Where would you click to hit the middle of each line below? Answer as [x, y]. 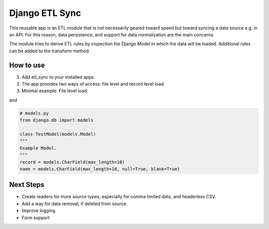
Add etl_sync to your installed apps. [58, 77]
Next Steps [27, 185]
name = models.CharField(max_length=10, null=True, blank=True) [100, 169]
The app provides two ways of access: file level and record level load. [93, 84]
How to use [27, 65]
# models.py [34, 113]
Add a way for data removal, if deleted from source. [75, 204]
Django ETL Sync [45, 13]
